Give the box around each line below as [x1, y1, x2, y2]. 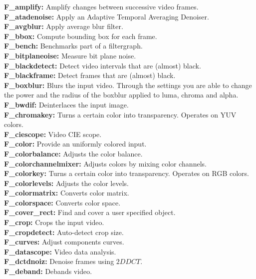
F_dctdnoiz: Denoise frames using [4, 256, 114, 266]
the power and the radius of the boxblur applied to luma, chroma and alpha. [4, 89, 239, 100]
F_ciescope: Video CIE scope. [4, 128, 102, 139]
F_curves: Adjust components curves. [4, 236, 124, 247]
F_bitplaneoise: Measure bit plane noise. [4, 50, 136, 60]
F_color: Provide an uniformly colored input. [4, 138, 147, 149]
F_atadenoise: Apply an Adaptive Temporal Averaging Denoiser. [4, 11, 209, 21]
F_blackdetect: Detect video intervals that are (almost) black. [4, 60, 201, 70]
